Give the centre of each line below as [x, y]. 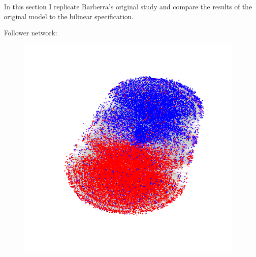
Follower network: [31, 33]
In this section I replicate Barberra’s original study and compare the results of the [128, 6]
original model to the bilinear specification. [69, 16]
